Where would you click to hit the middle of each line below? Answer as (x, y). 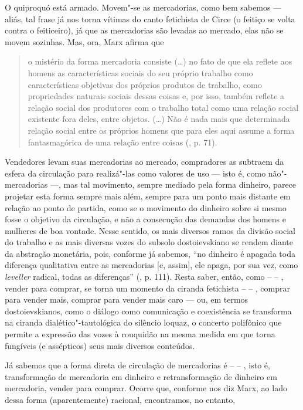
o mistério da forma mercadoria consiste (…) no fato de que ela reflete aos (160, 61)
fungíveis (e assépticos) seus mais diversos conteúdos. (100, 345)
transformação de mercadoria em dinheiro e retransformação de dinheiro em (141, 376)
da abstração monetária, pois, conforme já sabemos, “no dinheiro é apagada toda (150, 253)
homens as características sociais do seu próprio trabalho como (140, 72)
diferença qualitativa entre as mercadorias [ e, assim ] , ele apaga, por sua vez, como (151, 265)
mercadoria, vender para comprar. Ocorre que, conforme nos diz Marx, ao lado (146, 388)
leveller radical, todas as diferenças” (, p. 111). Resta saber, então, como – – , (144, 277)
